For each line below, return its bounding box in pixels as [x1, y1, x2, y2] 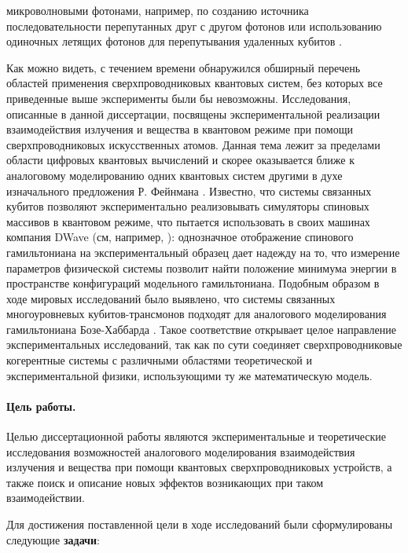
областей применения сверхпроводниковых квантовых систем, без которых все [6, 75, 383, 91]
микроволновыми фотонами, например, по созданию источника [6, 2, 309, 18]
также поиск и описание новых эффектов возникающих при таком [6, 474, 324, 490]
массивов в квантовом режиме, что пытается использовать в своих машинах [6, 213, 370, 229]
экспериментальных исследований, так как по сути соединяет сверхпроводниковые [6, 336, 402, 353]
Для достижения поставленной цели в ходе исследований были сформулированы [6, 516, 393, 533]
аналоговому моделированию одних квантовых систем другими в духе [6, 167, 343, 183]
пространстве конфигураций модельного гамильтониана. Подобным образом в [6, 275, 380, 291]
